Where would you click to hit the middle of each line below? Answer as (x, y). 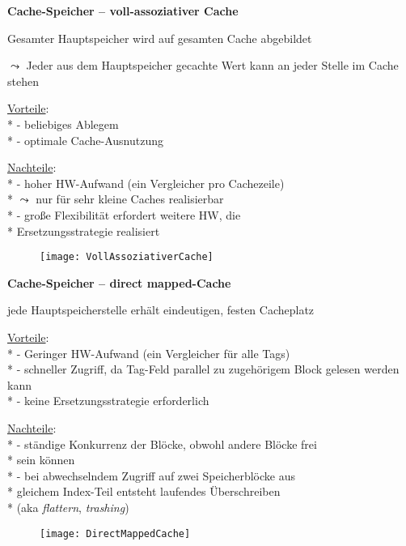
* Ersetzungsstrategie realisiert (84, 230)
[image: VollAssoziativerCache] (127, 257)
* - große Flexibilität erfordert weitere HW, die (124, 214)
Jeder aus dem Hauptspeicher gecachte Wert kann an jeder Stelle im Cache (212, 65)
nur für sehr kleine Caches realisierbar (130, 199)
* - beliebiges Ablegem (63, 124)
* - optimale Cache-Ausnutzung (85, 140)
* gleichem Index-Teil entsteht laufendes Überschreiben (144, 491)
